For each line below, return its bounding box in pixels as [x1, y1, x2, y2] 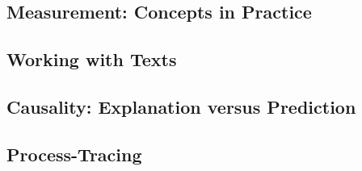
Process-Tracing [6, 141, 142, 166]
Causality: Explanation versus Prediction [6, 94, 356, 119]
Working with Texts [6, 47, 177, 72]
